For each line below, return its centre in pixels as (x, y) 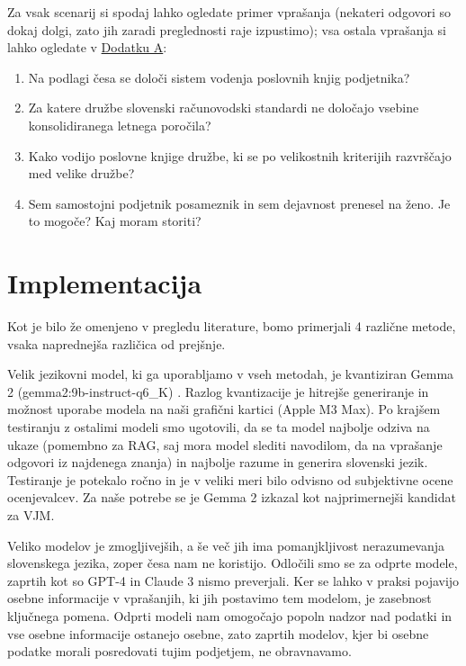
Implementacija (105, 283)
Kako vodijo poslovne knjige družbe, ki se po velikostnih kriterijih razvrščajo (240, 155)
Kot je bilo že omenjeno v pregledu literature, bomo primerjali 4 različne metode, (232, 326)
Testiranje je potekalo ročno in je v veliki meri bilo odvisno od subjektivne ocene (230, 479)
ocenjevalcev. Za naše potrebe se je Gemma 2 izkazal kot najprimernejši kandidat (232, 497)
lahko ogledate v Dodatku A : (87, 47)
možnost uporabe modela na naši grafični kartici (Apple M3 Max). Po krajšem (224, 409)
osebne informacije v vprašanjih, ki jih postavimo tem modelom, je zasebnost (220, 598)
